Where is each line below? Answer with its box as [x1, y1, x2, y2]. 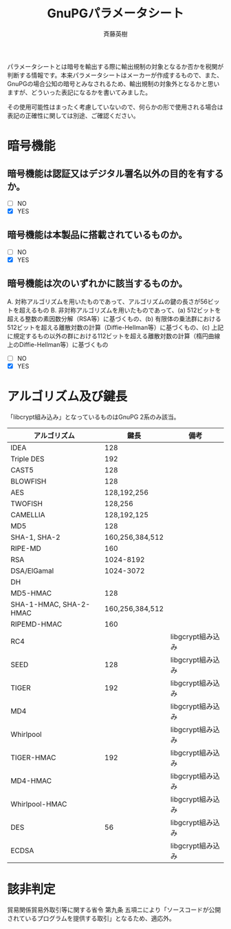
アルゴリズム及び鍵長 [7, 389, 128, 404]
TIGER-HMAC [10, 753, 56, 762]
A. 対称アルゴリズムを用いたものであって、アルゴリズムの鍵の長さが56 [7, 297, 208, 306]
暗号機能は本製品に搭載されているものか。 [7, 229, 188, 241]
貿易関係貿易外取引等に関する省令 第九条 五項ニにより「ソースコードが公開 [7, 906, 221, 914]
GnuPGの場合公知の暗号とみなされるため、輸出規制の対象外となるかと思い [7, 79, 220, 87]
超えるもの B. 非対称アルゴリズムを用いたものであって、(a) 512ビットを [19, 306, 221, 314]
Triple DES [10, 454, 45, 463]
